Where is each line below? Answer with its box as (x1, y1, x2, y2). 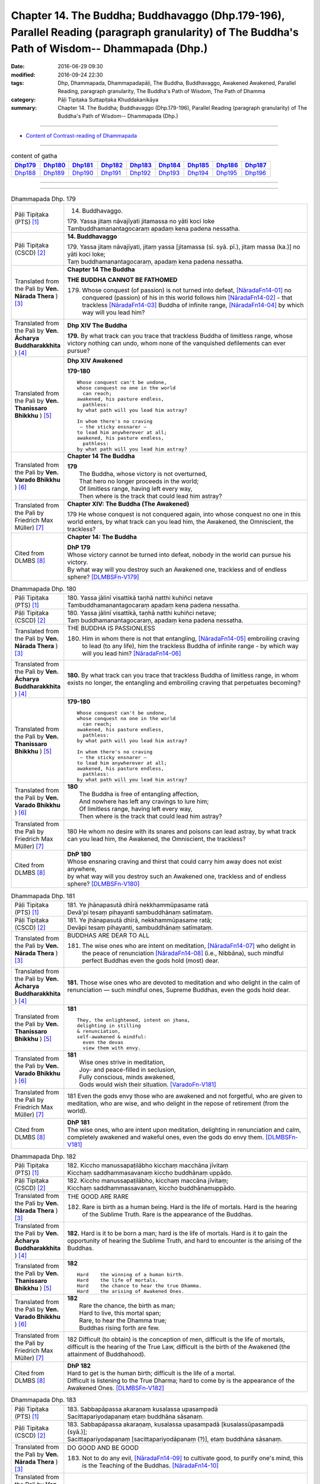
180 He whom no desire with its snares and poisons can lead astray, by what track (67, 827, 296, 836)
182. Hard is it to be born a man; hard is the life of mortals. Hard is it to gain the (67, 1229, 287, 1238)
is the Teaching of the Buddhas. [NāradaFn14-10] (82, 1461, 219, 1469)
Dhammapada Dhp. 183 (11, 1396, 76, 1404)
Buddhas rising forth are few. (79, 1324, 160, 1332)
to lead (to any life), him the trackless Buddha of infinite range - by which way (82, 642, 299, 650)
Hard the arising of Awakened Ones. (76, 1288, 185, 1295)
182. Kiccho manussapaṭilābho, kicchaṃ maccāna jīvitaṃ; (67, 1177, 229, 1185)
